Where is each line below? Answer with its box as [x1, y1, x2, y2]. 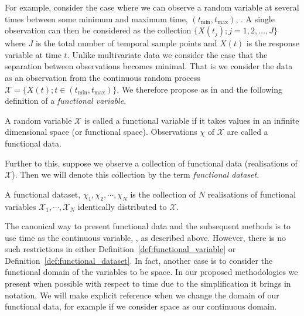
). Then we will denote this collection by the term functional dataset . [12, 168, 259, 181]
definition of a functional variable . [5, 94, 127, 107]
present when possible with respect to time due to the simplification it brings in [5, 277, 291, 290]
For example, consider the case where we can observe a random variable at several [5, 1, 299, 13]
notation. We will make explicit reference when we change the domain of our [5, 288, 279, 301]
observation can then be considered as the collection [5, 24, 192, 36]
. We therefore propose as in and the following [117, 83, 282, 95]
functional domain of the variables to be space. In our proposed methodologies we [5, 266, 298, 278]
